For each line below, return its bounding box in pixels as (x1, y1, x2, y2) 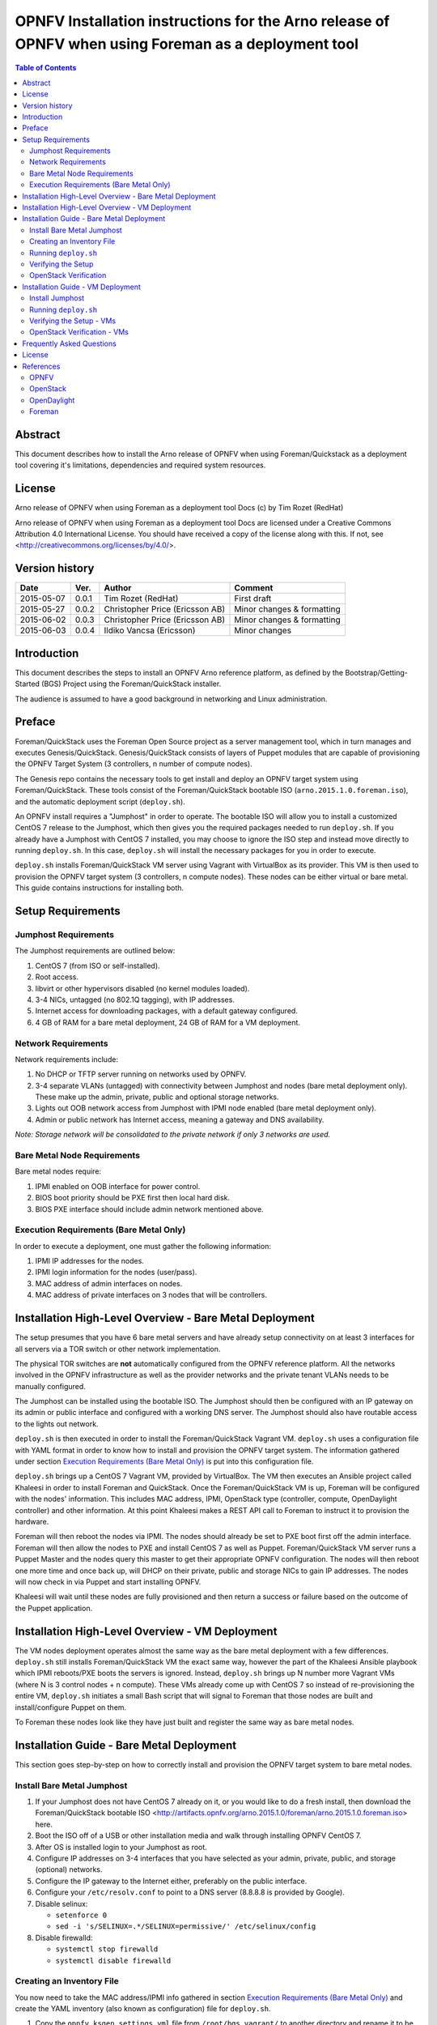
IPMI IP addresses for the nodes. (35, 1256, 145, 1266)
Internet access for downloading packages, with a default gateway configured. (35, 1006, 299, 1016)
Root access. (35, 972, 78, 982)
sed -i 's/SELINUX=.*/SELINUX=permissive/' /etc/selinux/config (55, 1922, 316, 1931)
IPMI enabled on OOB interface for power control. (35, 1181, 201, 1191)
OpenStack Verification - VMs (29, 327, 129, 337)
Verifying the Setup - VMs (29, 316, 117, 326)
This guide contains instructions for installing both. (15, 883, 185, 893)
